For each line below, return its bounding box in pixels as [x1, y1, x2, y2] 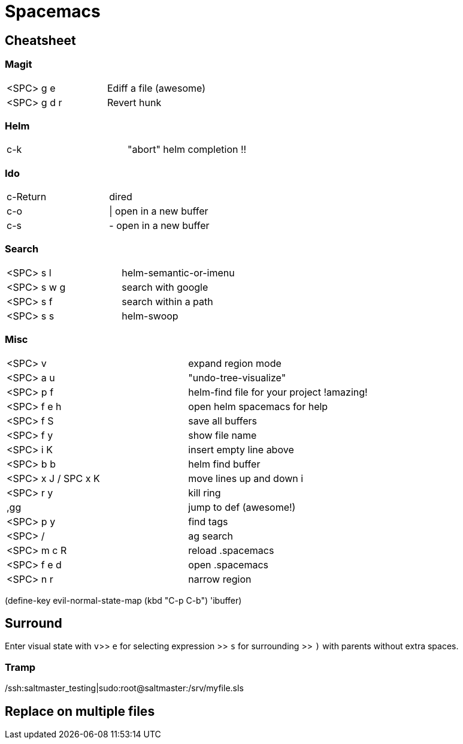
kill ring [188, 486, 221, 499]
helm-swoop [122, 309, 178, 322]
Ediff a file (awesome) [107, 82, 205, 94]
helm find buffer [188, 457, 261, 470]
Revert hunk [107, 96, 162, 109]
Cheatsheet [5, 32, 76, 48]
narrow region [188, 573, 252, 585]
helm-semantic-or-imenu [122, 266, 235, 279]
